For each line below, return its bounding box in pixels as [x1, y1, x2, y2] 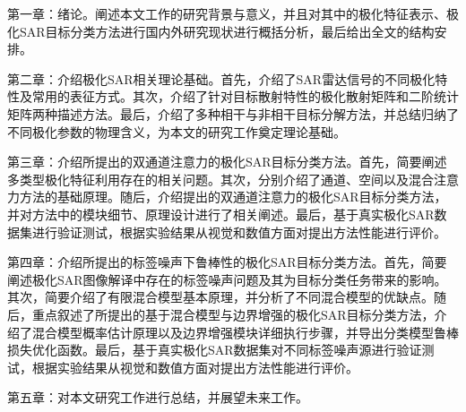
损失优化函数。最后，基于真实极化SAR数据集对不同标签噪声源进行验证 [7, 340, 422, 359]
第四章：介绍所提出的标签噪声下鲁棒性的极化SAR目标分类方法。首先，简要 [7, 253, 447, 271]
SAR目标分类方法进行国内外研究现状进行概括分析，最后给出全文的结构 [19, 21, 435, 40]
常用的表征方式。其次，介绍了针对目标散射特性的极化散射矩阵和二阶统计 [31, 87, 459, 106]
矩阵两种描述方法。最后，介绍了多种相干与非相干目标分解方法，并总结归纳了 [7, 104, 459, 123]
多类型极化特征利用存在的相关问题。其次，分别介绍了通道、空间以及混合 [7, 169, 434, 188]
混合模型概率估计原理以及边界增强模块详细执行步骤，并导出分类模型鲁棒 [31, 322, 459, 341]
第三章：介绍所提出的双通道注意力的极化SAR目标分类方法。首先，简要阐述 [7, 152, 447, 171]
